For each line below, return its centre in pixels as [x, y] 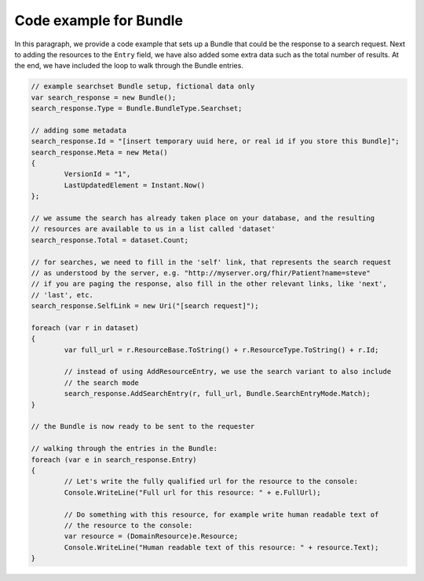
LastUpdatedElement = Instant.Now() [135, 185]
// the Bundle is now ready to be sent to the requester [143, 427]
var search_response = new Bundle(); [104, 97]
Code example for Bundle [99, 20]
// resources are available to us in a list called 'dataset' [153, 229]
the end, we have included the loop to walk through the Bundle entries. [129, 66]
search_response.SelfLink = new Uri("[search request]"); [145, 306]
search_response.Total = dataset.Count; [110, 240]
